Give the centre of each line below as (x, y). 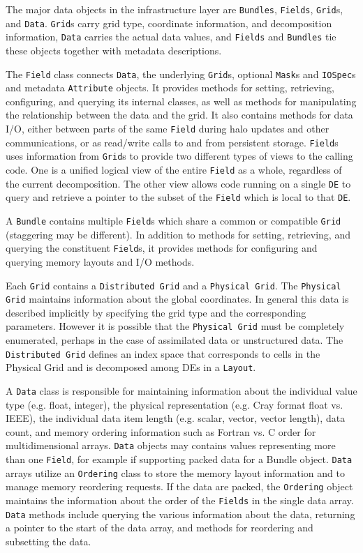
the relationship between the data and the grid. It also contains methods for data (179, 115)
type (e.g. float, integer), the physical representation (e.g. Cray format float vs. (175, 404)
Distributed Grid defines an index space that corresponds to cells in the (163, 353)
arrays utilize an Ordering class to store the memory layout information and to (175, 472)
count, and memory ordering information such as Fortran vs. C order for (161, 431)
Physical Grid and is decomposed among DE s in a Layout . (131, 367)
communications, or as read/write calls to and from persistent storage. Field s (172, 142)
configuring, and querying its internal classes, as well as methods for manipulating (181, 101)
